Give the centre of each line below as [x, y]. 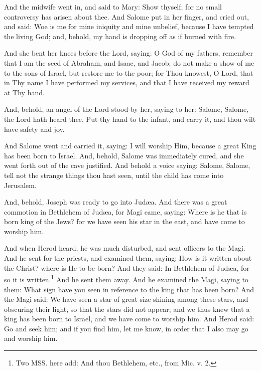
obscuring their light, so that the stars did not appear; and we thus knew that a [127, 309]
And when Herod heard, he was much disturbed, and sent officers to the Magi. [125, 248]
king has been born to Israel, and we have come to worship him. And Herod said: [129, 319]
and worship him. [31, 338]
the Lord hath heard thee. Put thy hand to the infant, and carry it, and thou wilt [130, 119]
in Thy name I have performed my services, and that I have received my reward [127, 82]
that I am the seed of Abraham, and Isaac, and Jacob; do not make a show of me [129, 62]
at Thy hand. [24, 92]
